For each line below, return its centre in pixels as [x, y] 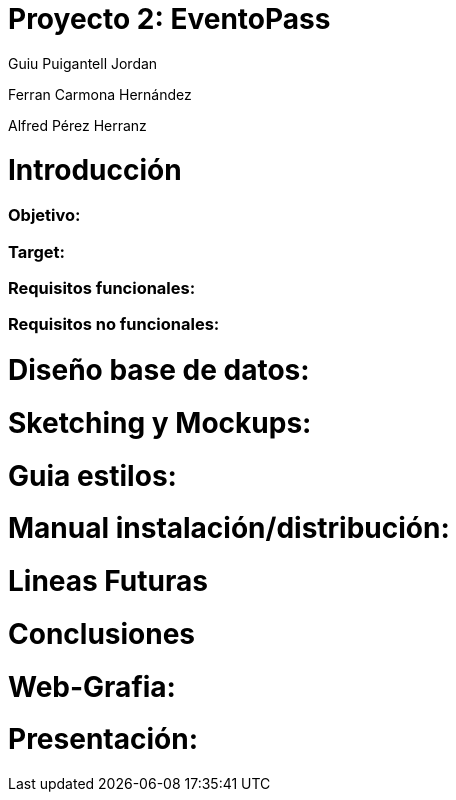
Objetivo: [44, 215]
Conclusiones [102, 633]
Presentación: [103, 739]
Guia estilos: [92, 475]
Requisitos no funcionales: [114, 324]
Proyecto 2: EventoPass [169, 19]
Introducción [95, 169]
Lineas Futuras [108, 581]
